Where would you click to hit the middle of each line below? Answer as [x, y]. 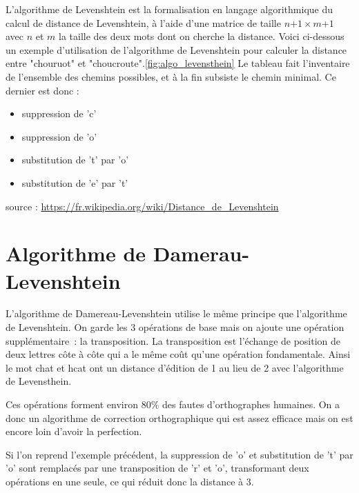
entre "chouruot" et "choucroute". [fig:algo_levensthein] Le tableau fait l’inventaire [178, 63]
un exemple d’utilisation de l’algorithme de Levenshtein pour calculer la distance [176, 49]
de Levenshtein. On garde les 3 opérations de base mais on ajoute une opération [175, 327]
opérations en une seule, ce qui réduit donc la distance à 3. [130, 481]
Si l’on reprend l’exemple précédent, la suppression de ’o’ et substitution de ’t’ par [179, 454]
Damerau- [201, 253]
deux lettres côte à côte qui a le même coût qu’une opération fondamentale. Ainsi [178, 354]
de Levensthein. [39, 381]
